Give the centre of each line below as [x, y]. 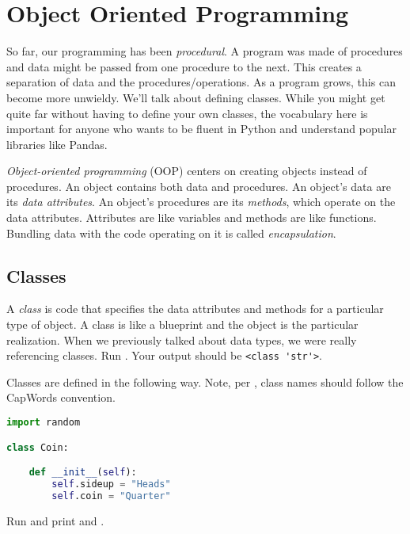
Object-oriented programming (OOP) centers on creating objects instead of [187, 171]
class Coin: [38, 447]
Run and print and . [55, 520]
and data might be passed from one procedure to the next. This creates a [184, 66]
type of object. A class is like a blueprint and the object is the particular [182, 324]
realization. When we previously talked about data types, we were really [182, 339]
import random [44, 423]
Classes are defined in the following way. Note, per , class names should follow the [205, 381]
